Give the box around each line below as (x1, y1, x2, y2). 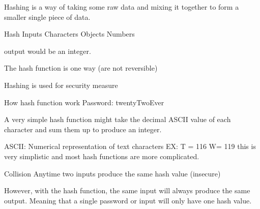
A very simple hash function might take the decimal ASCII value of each (4, 114, 231, 125)
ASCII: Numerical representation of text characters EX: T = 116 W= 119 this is (4, 141, 256, 152)
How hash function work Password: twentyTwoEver (4, 97, 164, 107)
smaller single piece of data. (4, 11, 91, 22)
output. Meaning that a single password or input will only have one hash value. (4, 195, 252, 205)
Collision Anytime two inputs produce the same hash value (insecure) (4, 168, 221, 178)
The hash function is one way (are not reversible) (4, 63, 158, 73)
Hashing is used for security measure (4, 79, 118, 90)
